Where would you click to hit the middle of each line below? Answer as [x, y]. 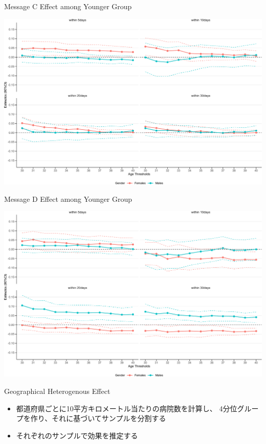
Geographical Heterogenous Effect [57, 391]
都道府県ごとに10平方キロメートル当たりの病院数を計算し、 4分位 [127, 408]
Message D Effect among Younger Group [68, 198]
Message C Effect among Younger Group [68, 6]
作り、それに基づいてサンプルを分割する [98, 418]
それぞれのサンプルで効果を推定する [77, 435]
